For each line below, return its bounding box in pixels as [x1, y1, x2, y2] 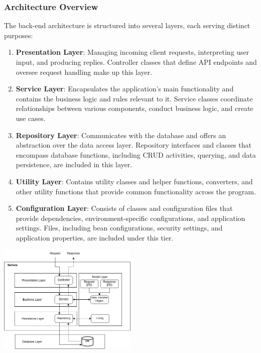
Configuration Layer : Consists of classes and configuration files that [16, 203, 233, 213]
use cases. [16, 112, 46, 123]
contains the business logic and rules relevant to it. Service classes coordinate [16, 93, 253, 103]
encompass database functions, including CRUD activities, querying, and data [16, 149, 256, 160]
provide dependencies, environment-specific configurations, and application [16, 212, 245, 223]
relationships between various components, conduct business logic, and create [16, 103, 253, 113]
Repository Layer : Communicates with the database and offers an [16, 130, 226, 140]
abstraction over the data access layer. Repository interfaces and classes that [16, 140, 251, 150]
